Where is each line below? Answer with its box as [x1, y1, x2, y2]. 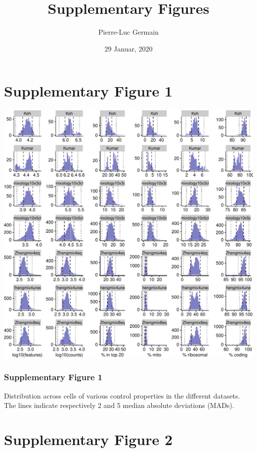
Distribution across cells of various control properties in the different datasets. [4, 390, 240, 401]
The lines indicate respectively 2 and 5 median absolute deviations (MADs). [4, 400, 234, 410]
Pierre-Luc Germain [98, 27, 159, 37]
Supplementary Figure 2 [4, 429, 173, 449]
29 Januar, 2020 [104, 43, 153, 53]
